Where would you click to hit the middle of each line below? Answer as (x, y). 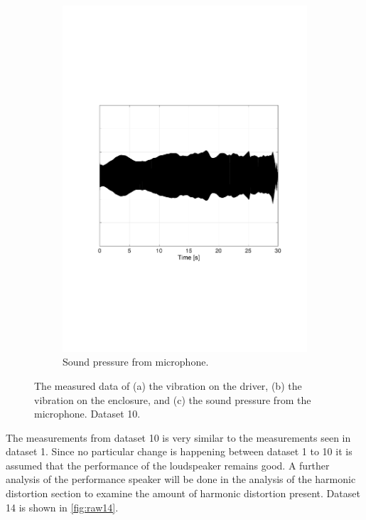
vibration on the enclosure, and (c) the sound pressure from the (173, 399)
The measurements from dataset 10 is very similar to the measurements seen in (178, 437)
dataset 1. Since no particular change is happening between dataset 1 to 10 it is (179, 451)
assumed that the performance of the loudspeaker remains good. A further (168, 465)
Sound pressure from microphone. (136, 362)
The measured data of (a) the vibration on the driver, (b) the (168, 385)
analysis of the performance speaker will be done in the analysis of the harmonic (181, 479)
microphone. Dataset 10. (87, 414)
